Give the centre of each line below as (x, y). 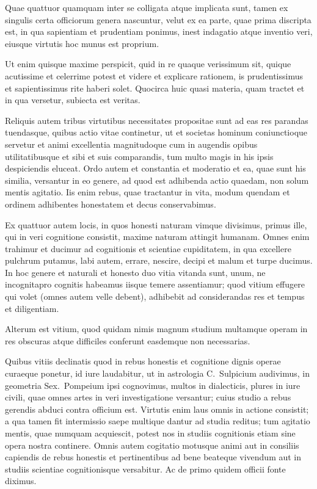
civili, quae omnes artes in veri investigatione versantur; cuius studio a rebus (148, 397)
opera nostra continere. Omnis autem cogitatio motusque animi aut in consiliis (152, 445)
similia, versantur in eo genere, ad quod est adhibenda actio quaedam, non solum (157, 180)
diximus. (21, 481)
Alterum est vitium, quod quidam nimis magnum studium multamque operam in (156, 329)
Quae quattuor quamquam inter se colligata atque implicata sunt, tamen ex (147, 7)
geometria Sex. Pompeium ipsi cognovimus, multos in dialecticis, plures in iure (153, 385)
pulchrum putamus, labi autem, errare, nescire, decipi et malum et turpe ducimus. (159, 260)
